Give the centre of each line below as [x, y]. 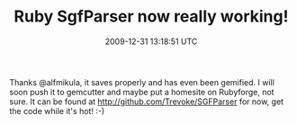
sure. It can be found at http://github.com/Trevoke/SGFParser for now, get [147, 102]
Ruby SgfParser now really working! [151, 17]
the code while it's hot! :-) [57, 111]
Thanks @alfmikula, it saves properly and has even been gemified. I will [142, 82]
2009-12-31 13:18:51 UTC [151, 41]
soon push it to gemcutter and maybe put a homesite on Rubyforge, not [142, 92]
